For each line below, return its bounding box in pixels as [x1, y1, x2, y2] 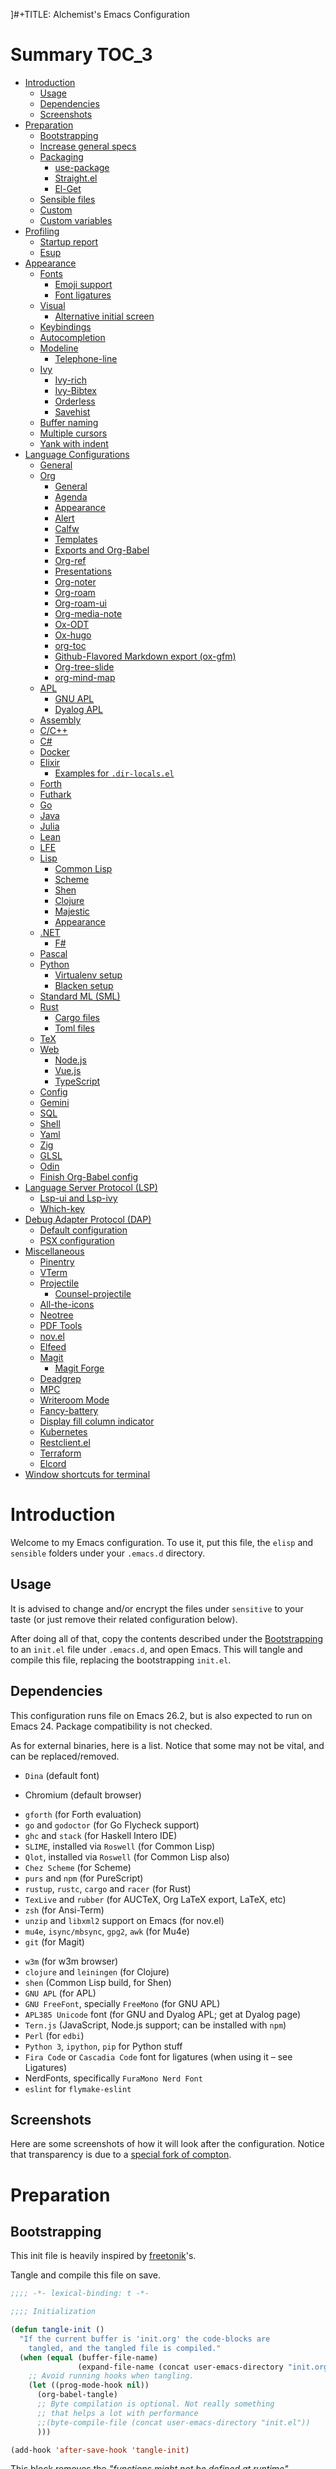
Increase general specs [39, 140, 137, 152]
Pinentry [39, 1255, 75, 1268]
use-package [54, 161, 110, 173]
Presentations [54, 565, 112, 577]
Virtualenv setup [54, 969, 123, 981]
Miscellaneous [24, 1245, 85, 1257]
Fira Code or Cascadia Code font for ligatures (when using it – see [24, 2050, 293, 2063]
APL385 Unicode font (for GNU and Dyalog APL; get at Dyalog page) [24, 2008, 302, 2020]
